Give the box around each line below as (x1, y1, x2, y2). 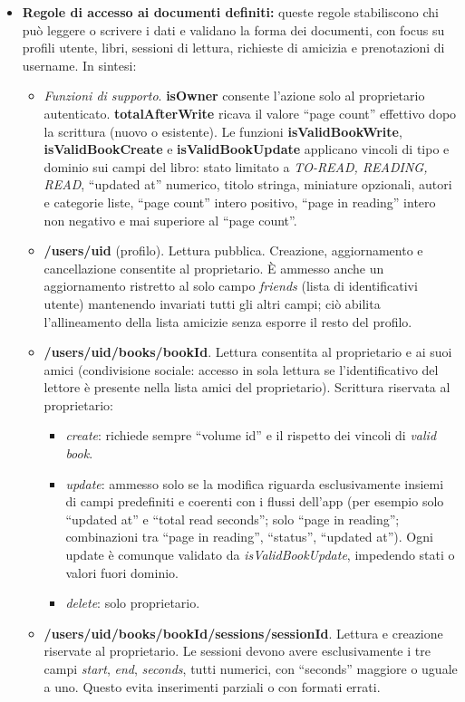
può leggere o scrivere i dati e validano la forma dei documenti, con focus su (22, 20, 445, 39)
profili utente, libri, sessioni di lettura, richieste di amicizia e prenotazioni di (22, 38, 445, 57)
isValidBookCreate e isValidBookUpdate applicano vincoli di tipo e (44, 139, 450, 159)
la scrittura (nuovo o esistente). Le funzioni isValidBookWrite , (44, 121, 402, 140)
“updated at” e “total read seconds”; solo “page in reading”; (65, 509, 400, 528)
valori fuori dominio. (65, 563, 179, 582)
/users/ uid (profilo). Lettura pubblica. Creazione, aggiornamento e (44, 241, 423, 260)
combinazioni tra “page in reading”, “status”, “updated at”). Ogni (65, 527, 433, 546)
